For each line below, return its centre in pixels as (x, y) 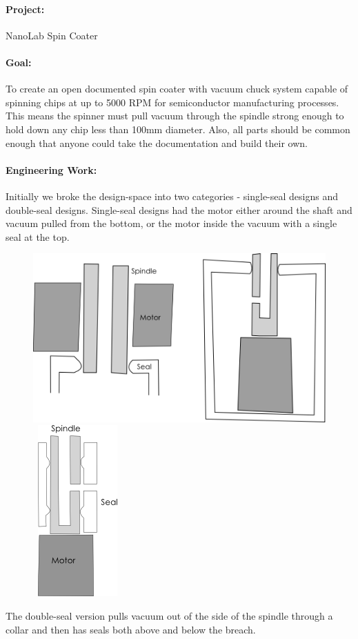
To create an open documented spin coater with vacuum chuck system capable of (177, 89)
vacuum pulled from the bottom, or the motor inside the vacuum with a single (171, 223)
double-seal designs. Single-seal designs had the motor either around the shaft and (179, 209)
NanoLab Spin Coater (52, 35)
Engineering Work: (51, 169)
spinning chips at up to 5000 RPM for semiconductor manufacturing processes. (172, 102)
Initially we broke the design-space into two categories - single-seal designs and (172, 196)
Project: (25, 9)
